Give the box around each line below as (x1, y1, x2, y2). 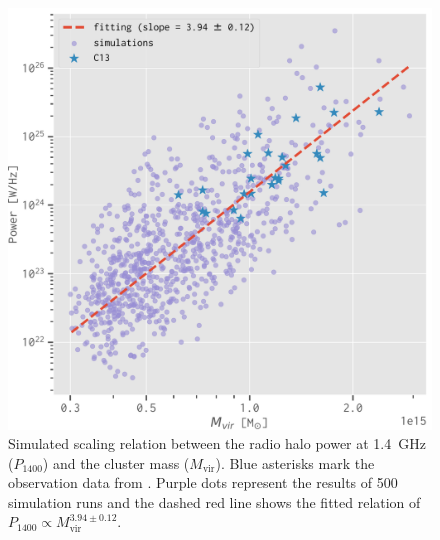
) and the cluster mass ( (42, 452, 190, 473)
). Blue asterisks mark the (215, 452, 375, 473)
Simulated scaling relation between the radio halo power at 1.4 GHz (8, 433, 426, 454)
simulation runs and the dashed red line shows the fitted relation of (8, 491, 421, 512)
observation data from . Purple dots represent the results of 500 (8, 472, 398, 493)
